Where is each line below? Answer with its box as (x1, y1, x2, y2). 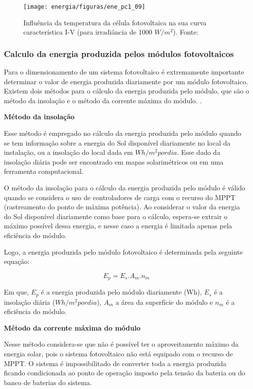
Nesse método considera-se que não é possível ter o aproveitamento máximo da (4, 339, 239, 349)
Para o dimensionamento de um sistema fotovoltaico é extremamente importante (4, 67, 244, 77)
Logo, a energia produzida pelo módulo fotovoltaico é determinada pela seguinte (4, 246, 243, 257)
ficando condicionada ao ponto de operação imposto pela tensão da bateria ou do (4, 368, 246, 378)
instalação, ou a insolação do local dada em (4, 147, 133, 157)
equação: (4, 256, 30, 266)
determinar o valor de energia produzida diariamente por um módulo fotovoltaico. (4, 76, 248, 86)
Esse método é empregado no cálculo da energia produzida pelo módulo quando (4, 128, 241, 138)
